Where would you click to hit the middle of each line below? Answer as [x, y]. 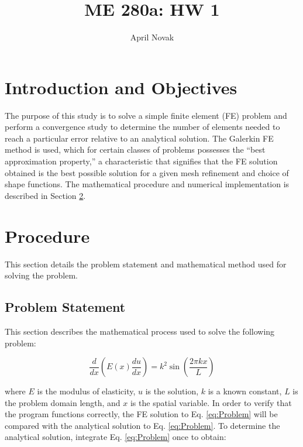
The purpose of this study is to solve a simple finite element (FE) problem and [146, 115]
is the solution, [172, 391]
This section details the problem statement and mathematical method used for [146, 264]
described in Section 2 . [45, 195]
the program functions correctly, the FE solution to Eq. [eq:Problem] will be [141, 414]
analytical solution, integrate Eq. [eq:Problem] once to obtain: [116, 437]
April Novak [152, 37]
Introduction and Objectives [121, 87]
